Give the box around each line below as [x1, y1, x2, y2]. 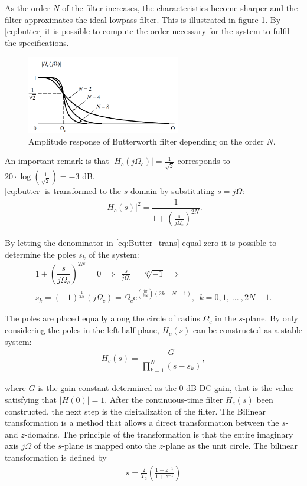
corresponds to [177, 155, 230, 167]
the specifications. [5, 36, 69, 48]
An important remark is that [5, 155, 109, 167]
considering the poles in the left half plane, [5, 324, 159, 336]
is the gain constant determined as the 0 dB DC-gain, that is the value [38, 382, 294, 394]
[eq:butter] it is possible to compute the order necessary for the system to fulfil [5, 25, 290, 37]
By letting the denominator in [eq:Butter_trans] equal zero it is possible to [5, 237, 277, 249]
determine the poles [5, 248, 76, 260]
